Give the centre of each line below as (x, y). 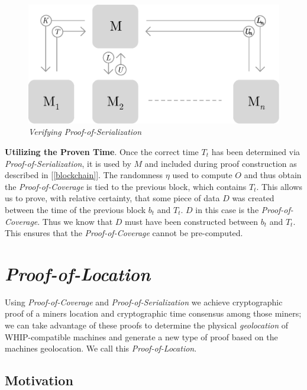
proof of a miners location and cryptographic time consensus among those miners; (153, 313)
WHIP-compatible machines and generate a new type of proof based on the (141, 336)
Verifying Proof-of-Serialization (85, 132)
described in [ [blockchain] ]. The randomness (84, 175)
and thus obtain (273, 175)
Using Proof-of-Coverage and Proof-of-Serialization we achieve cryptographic (144, 302)
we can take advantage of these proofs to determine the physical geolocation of (147, 325)
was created (253, 198)
